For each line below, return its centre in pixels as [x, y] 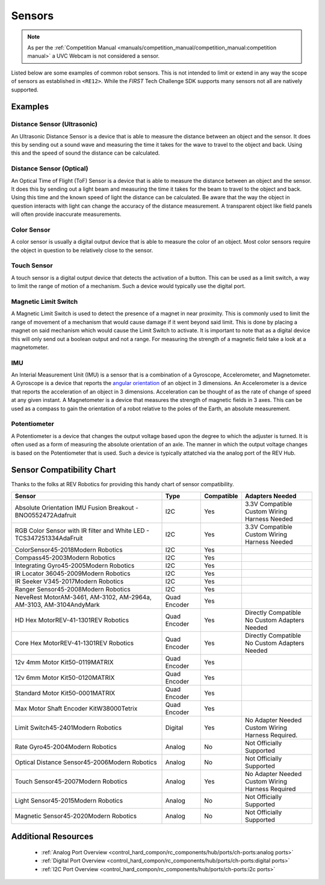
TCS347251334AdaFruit [49, 538]
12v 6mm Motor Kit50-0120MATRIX [65, 677]
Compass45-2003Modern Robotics [65, 558]
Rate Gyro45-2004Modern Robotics [66, 747]
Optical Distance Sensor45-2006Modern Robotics [86, 762]
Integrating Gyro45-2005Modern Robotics [75, 566]
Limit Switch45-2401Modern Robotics [68, 727]
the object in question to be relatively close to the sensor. [82, 250]
